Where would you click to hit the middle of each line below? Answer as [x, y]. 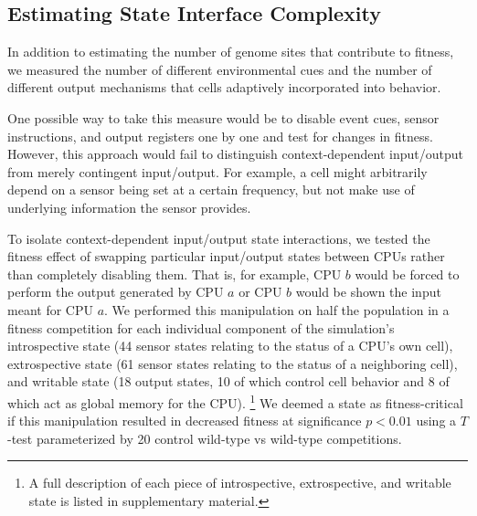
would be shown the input [368, 292]
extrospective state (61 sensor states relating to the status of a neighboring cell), [233, 363]
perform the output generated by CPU [116, 292]
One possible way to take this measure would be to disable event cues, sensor [223, 117]
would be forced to [407, 274]
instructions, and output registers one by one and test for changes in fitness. [220, 136]
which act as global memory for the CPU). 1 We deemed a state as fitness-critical [235, 401]
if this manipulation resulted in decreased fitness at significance [185, 421]
